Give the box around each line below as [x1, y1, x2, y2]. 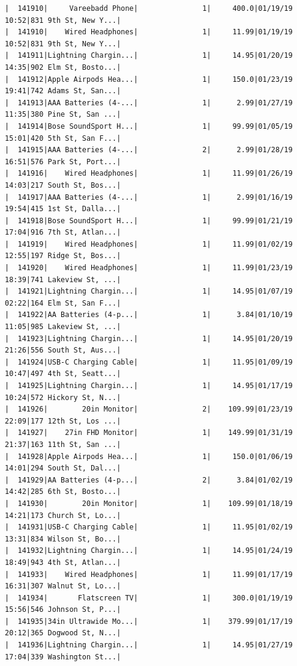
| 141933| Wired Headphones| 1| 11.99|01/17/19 [5, 570, 293, 579]
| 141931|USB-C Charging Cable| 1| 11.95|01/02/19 [5, 523, 293, 532]
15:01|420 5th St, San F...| [5, 134, 121, 143]
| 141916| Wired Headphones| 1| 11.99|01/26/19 [5, 169, 293, 178]
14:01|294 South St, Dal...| [5, 464, 121, 473]
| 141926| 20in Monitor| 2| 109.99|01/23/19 [5, 405, 293, 414]
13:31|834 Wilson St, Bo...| [5, 534, 121, 543]
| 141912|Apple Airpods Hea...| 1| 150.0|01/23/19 [5, 75, 293, 84]
